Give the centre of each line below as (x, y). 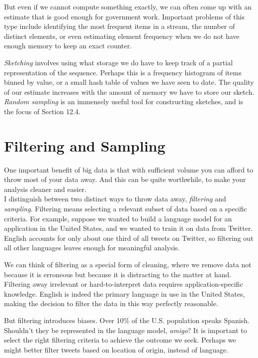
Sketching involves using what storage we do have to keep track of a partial (119, 62)
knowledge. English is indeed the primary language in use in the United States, (125, 293)
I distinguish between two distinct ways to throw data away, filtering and (115, 199)
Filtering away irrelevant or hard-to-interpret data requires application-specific (124, 284)
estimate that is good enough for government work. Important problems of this (124, 16)
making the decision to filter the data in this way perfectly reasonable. (111, 303)
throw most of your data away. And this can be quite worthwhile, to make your (125, 179)
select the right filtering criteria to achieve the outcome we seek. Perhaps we (120, 340)
